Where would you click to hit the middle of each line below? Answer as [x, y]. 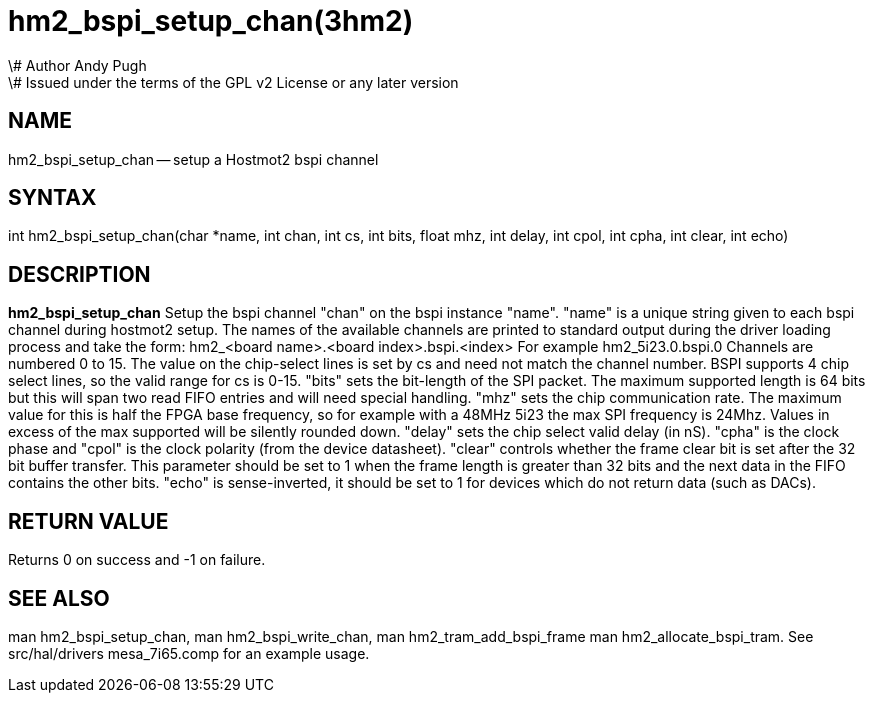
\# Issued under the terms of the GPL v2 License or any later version [233, 82]
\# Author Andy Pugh [77, 65]
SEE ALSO [59, 598]
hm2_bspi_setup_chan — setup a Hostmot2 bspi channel [193, 159]
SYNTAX [52, 198]
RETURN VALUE [88, 521]
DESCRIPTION [79, 274]
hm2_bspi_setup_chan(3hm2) [211, 21]
